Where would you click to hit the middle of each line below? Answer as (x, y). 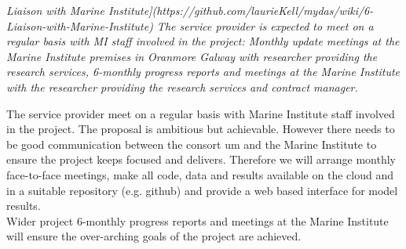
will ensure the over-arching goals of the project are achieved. (154, 236)
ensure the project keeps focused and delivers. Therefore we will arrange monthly (201, 159)
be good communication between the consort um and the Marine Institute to (192, 144)
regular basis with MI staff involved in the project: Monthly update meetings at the (203, 41)
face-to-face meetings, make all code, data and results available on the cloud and (200, 174)
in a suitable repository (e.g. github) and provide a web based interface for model (202, 190)
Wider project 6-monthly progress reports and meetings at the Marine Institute (198, 220)
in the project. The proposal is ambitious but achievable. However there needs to (201, 129)
